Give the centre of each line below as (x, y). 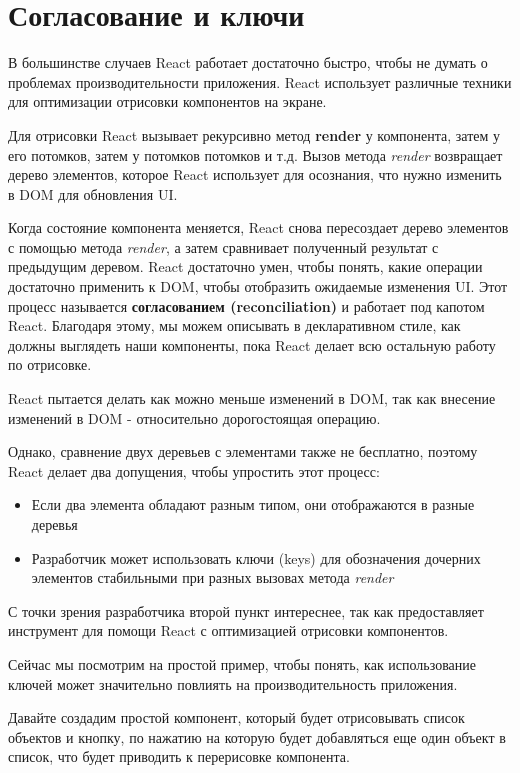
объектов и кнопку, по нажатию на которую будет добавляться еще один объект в (257, 736)
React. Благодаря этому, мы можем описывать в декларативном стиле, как (234, 325)
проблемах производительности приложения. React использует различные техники (260, 81)
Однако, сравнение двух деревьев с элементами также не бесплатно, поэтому (243, 451)
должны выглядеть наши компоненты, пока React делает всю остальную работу (252, 344)
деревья (54, 524)
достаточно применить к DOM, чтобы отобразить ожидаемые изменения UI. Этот (258, 286)
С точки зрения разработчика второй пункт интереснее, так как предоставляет (246, 610)
